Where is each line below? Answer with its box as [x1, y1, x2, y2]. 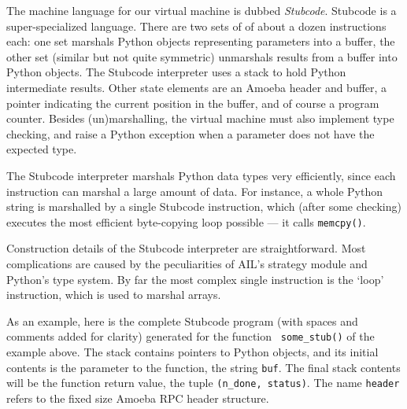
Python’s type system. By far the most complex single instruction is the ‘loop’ [6, 271, 384, 287]
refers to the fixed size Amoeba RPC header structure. [6, 389, 269, 406]
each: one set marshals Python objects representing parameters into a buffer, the [6, 33, 395, 50]
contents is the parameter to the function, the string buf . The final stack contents [6, 359, 401, 375]
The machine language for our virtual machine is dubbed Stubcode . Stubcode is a [6, 2, 397, 18]
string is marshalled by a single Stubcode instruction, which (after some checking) [6, 198, 401, 215]
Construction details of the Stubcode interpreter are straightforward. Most [6, 240, 366, 256]
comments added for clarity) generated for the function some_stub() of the [6, 328, 375, 345]
